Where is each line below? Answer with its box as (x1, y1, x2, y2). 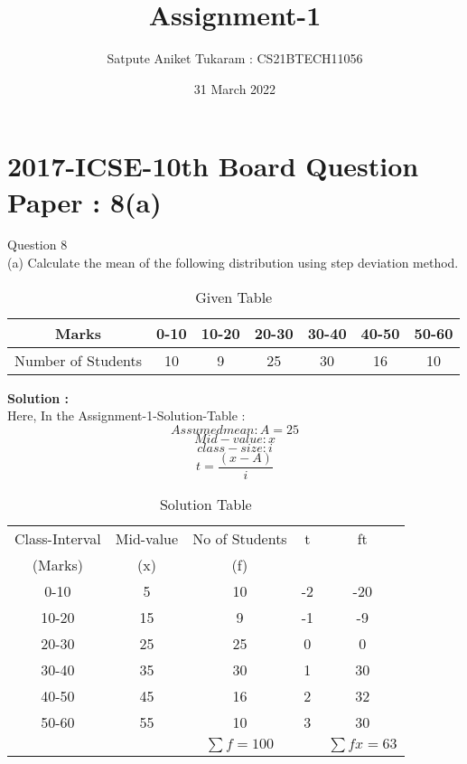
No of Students (192, 527, 287, 549)
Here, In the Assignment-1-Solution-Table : (7, 406, 246, 425)
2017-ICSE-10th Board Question (7, 147, 419, 184)
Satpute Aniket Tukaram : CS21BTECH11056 (107, 49, 363, 68)
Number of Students (14, 349, 143, 371)
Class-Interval (14, 527, 101, 549)
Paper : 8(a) (7, 183, 162, 220)
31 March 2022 (193, 79, 276, 98)
